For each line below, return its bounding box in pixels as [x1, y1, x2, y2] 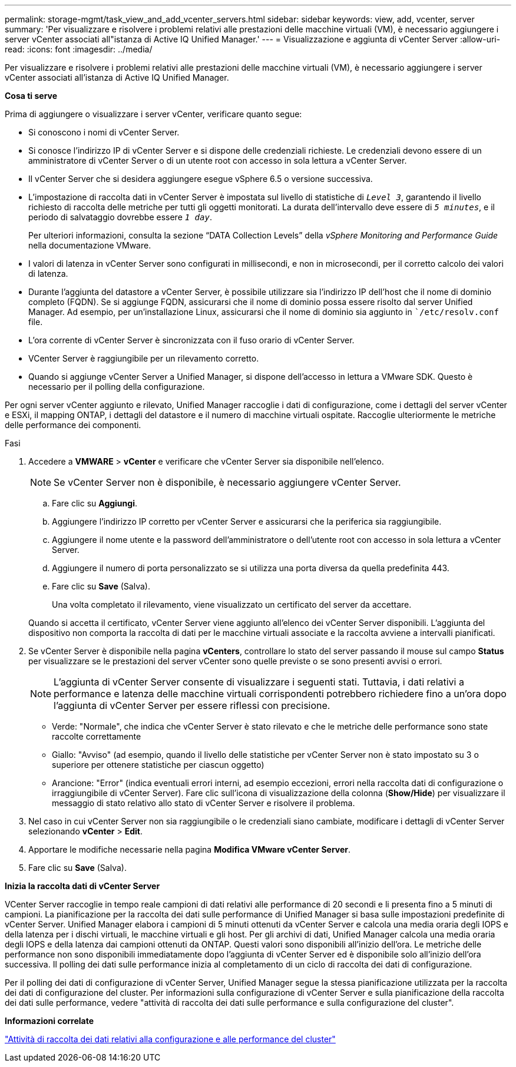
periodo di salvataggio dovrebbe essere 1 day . [28, 212, 212, 222]
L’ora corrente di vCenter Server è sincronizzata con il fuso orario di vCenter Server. [28, 335, 355, 345]
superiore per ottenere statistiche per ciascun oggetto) [52, 760, 264, 770]
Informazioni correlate [5, 1016, 94, 1026]
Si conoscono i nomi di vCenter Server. [28, 127, 180, 137]
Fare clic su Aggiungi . [52, 498, 137, 508]
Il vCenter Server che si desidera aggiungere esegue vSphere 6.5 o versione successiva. [28, 174, 373, 184]
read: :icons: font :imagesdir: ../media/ [5, 44, 153, 54]
